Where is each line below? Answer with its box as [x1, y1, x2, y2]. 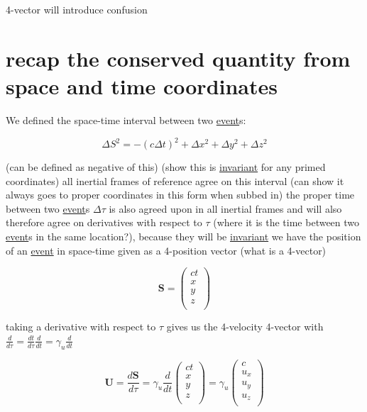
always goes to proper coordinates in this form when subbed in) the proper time [6, 187, 355, 202]
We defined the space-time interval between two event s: [6, 112, 246, 127]
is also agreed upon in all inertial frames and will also [109, 201, 342, 216]
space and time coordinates [6, 71, 278, 100]
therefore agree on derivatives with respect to [6, 215, 202, 230]
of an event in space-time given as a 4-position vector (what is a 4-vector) [6, 243, 327, 257]
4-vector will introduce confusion [6, 2, 148, 16]
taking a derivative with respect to [6, 319, 156, 334]
